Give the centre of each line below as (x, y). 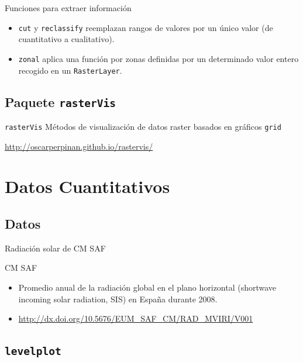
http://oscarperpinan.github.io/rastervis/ (79, 146)
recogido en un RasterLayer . (70, 70)
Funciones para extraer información (68, 8)
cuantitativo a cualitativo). (66, 39)
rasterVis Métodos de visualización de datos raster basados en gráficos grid (143, 126)
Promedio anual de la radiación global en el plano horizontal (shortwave (147, 287)
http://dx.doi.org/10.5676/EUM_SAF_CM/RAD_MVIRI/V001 (136, 318)
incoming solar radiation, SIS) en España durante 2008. (118, 299)
